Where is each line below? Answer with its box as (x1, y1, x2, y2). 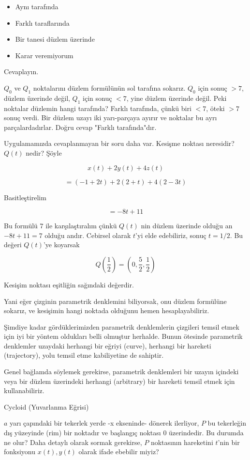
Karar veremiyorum (15, 50, 74, 60)
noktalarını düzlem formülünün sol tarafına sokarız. (33, 82, 186, 93)
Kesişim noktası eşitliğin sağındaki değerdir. (4, 279, 134, 289)
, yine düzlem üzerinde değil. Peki (126, 93, 227, 103)
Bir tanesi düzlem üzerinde (15, 34, 95, 44)
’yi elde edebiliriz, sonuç (135, 230, 206, 240)
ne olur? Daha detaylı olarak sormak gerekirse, (4, 437, 142, 447)
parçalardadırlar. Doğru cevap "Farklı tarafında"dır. (4, 122, 157, 132)
